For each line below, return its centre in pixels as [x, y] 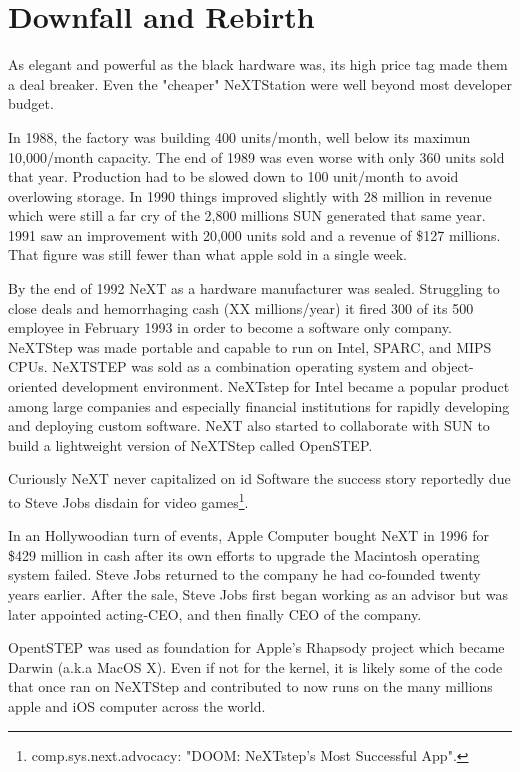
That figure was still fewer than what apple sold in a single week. [207, 254]
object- [452, 366]
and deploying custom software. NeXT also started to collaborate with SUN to [249, 425]
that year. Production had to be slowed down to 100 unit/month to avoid [233, 176]
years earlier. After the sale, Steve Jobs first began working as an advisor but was [258, 594]
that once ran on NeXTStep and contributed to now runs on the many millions [250, 686]
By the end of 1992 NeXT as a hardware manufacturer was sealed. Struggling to [254, 288]
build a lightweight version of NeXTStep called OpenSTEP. [190, 444]
